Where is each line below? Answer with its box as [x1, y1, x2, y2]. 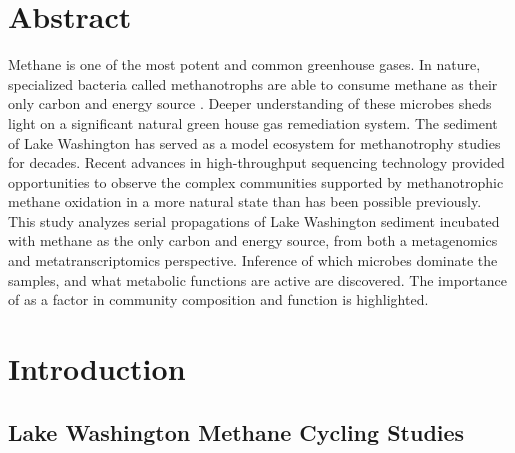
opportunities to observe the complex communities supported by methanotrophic [8, 171, 504, 192]
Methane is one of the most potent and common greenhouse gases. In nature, [8, 54, 481, 75]
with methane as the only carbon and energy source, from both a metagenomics [8, 230, 498, 251]
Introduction [8, 348, 186, 389]
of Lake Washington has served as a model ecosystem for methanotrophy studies [8, 132, 501, 153]
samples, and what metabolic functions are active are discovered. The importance [8, 269, 507, 290]
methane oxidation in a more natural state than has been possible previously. [8, 191, 482, 212]
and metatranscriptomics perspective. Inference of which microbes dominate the [8, 250, 498, 271]
